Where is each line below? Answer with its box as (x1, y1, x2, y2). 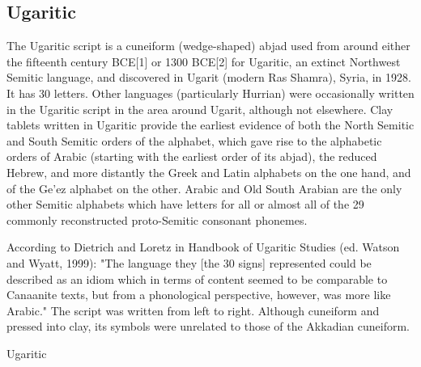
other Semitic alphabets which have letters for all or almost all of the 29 (6, 196, 364, 213)
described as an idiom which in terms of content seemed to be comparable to (6, 270, 388, 287)
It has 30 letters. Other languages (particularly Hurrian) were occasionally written (6, 84, 415, 101)
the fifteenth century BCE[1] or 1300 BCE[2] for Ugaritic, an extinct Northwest (6, 53, 401, 70)
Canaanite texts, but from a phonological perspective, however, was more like (6, 286, 391, 303)
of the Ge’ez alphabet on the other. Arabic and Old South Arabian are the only (6, 179, 402, 196)
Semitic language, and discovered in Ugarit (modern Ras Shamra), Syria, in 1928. (6, 69, 411, 86)
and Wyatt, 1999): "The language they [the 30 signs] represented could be (6, 254, 372, 271)
